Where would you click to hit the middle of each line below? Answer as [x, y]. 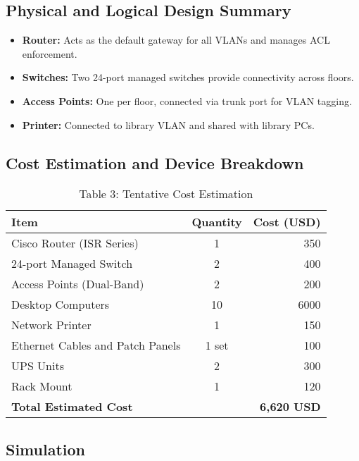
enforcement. [50, 53]
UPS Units [38, 366]
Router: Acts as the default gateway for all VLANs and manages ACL [176, 40]
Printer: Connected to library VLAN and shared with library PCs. [168, 124]
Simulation [46, 449]
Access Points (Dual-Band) [78, 284]
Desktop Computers [61, 305]
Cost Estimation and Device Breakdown [155, 162]
